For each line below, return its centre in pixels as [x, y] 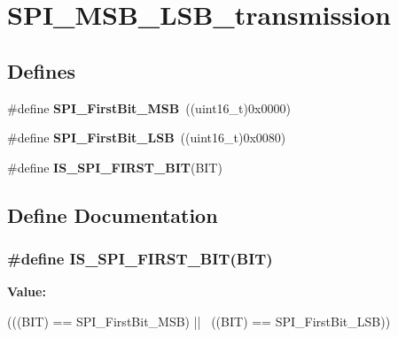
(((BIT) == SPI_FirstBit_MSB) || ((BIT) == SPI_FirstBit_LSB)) [199, 321]
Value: [27, 291]
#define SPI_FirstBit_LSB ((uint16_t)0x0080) [147, 138]
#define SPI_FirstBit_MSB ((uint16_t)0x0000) [149, 107]
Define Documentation [113, 214]
